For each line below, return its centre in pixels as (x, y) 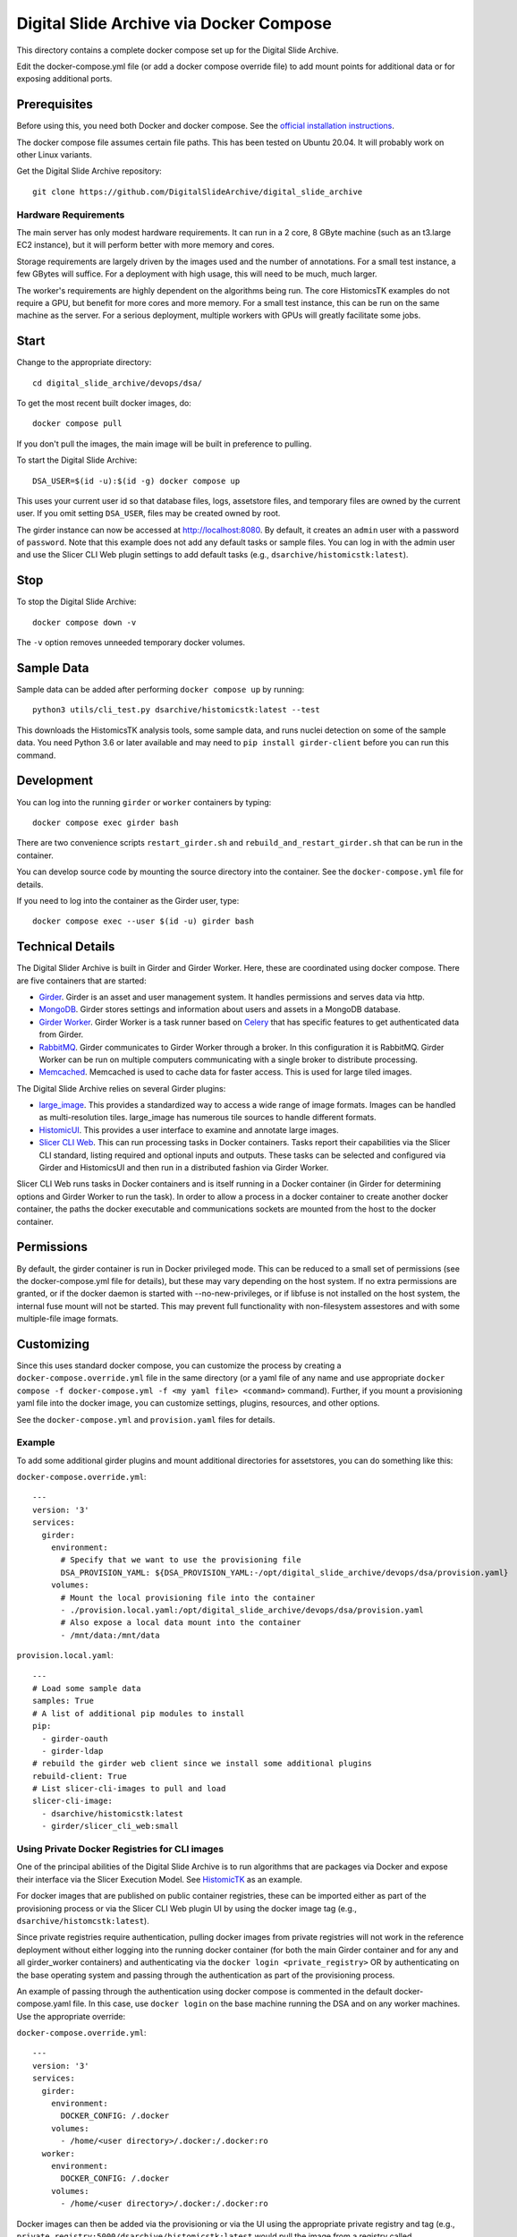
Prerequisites (55, 104)
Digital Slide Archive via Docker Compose (174, 23)
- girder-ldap (72, 1751)
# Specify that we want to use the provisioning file (181, 1560)
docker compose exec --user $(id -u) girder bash (144, 921)
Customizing (53, 1344)
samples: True (63, 1701)
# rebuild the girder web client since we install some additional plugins (202, 1764)
